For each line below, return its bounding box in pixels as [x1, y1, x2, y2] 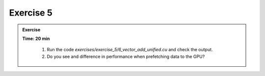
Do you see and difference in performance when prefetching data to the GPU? [47, 54, 205, 59]
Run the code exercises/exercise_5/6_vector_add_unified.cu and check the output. [47, 47, 213, 53]
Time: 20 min [22, 36, 50, 41]
